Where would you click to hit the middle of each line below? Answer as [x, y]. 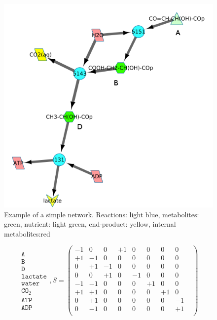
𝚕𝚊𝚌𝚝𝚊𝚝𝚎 [34, 277]
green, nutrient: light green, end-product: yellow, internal [90, 224]
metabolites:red [27, 233]
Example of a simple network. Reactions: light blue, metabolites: [102, 214]
